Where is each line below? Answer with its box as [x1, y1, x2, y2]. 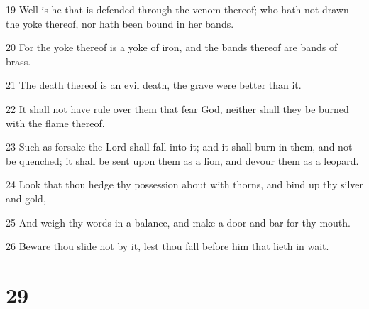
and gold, [6, 190, 46, 205]
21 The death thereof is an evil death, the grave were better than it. [6, 77, 302, 92]
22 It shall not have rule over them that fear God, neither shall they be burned [6, 101, 349, 116]
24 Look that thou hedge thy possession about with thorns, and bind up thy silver [6, 177, 364, 192]
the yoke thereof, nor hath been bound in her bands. [6, 16, 234, 31]
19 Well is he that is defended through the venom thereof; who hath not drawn [6, 2, 349, 16]
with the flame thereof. [6, 115, 105, 130]
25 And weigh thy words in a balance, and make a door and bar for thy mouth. [6, 215, 351, 229]
